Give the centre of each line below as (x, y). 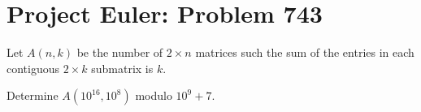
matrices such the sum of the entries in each (305, 52)
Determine (33, 95)
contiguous (33, 68)
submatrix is (122, 68)
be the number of (120, 52)
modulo (154, 95)
